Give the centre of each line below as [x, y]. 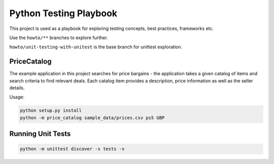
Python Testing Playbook [63, 13]
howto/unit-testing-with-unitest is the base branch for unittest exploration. [96, 47]
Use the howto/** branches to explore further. [59, 38]
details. [17, 88]
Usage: [17, 97]
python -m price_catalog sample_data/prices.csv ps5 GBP [92, 118]
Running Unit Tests [40, 134]
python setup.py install [51, 111]
